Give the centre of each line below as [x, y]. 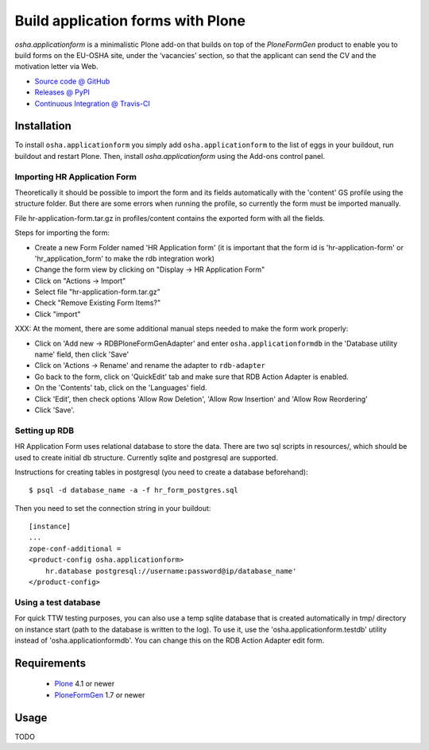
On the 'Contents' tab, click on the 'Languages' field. [121, 388]
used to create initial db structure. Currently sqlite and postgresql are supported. [146, 458]
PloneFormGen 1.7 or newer [100, 694]
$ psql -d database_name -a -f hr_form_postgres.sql [133, 490]
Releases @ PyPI [62, 92]
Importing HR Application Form [75, 176]
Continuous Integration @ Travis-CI [93, 103]
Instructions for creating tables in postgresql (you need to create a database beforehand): [162, 472]
